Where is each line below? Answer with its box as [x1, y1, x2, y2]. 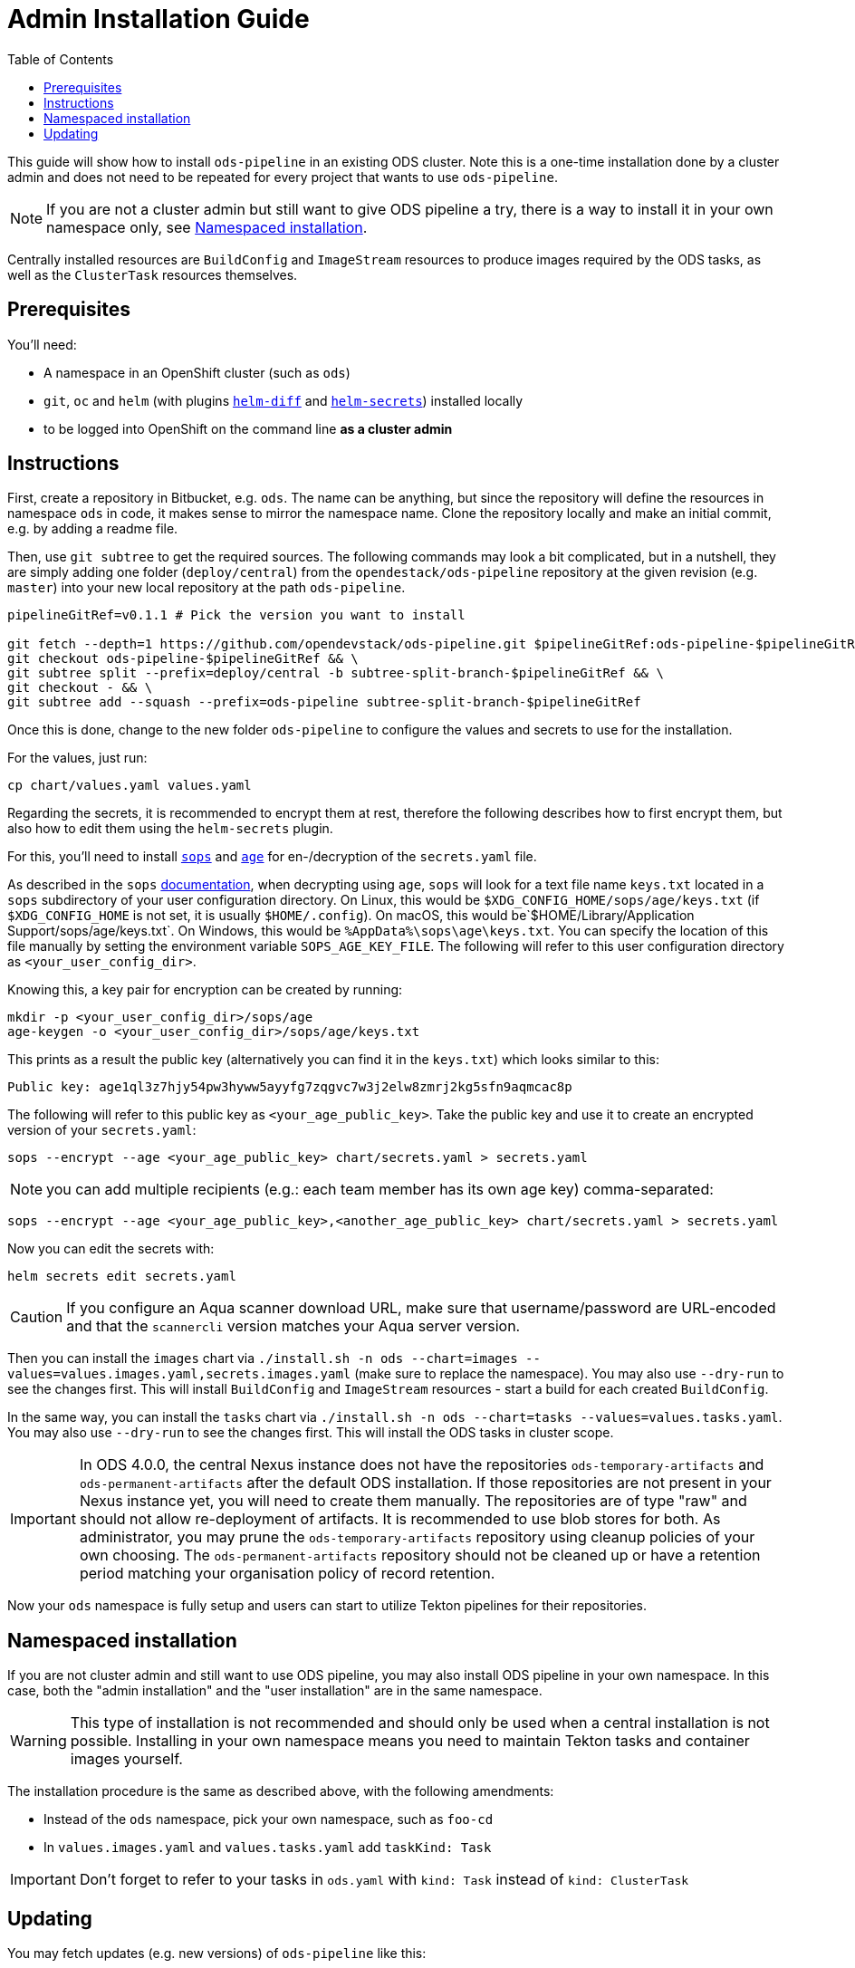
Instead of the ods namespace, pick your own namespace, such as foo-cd [43, 1811, 494, 1828]
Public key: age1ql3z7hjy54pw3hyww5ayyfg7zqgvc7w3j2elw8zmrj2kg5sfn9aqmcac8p [7, 1080, 572, 1095]
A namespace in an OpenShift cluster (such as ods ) [43, 364, 351, 380]
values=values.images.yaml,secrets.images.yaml [7, 1367, 351, 1382]
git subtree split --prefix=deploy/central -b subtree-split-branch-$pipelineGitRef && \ [7, 666, 664, 681]
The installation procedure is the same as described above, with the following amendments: [7, 1783, 554, 1800]
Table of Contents [7, 51, 114, 67]
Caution [10, 1308, 63, 1327]
